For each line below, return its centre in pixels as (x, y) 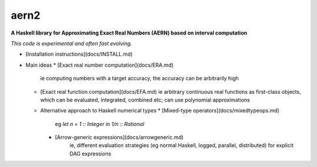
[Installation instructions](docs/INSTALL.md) (79, 54)
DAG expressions (90, 154)
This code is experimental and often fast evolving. (71, 43)
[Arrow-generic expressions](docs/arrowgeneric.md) (119, 137)
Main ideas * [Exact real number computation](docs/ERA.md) (100, 65)
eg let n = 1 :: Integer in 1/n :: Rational (100, 124)
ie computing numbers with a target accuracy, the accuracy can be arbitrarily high (139, 79)
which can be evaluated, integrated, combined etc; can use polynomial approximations (145, 100)
